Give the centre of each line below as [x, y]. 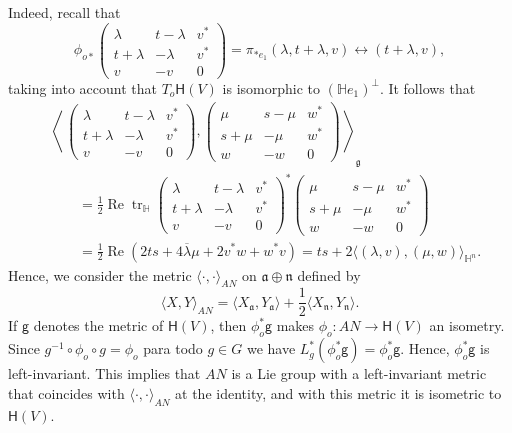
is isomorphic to [271, 87]
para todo [173, 348]
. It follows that [427, 87]
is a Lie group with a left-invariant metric [359, 373]
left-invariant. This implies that [104, 373]
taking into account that [82, 87]
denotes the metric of [98, 325]
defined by [329, 274]
